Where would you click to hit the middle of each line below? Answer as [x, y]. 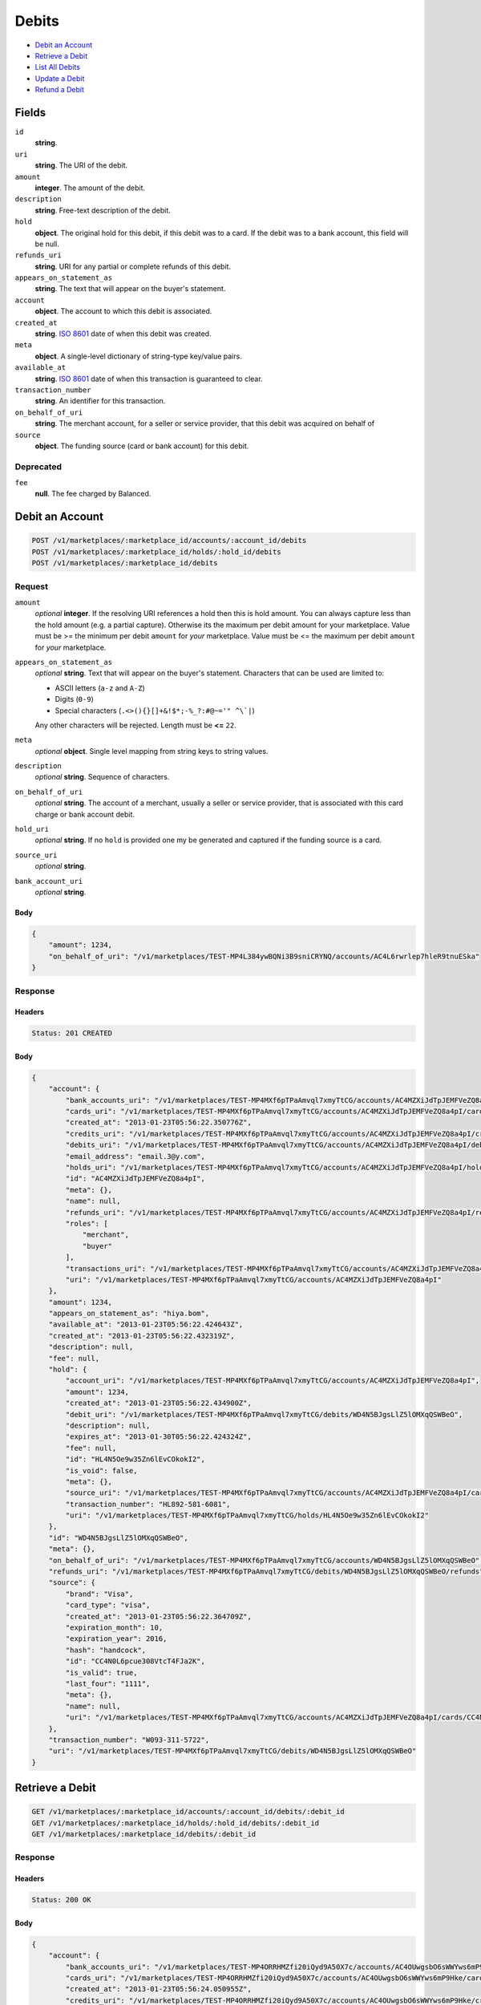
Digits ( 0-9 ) [74, 699]
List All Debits [57, 67]
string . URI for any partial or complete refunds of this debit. [133, 266]
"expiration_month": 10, [114, 1628]
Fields [30, 112]
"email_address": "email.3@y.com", [135, 1156]
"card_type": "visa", [108, 1605]
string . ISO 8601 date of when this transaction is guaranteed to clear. [149, 379]
